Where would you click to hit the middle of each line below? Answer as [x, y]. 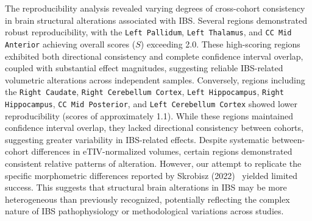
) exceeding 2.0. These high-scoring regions [220, 44]
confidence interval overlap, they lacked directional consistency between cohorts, [154, 128]
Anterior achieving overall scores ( [70, 44]
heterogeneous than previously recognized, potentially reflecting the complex [147, 199]
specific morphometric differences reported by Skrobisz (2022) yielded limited [151, 175]
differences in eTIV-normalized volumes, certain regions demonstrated [162, 151]
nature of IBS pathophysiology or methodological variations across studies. [144, 211]
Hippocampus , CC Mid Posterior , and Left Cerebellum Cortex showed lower [151, 103]
